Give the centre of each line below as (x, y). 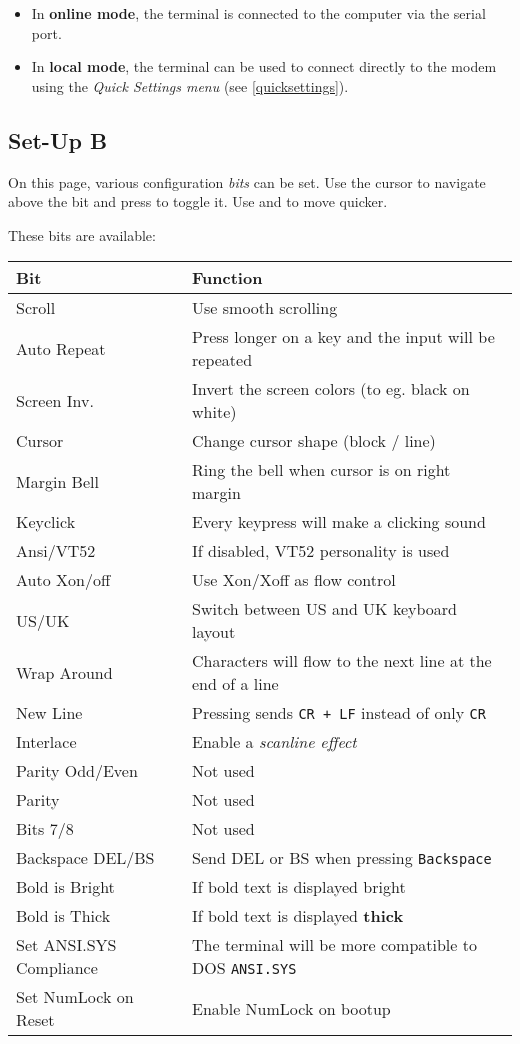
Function (227, 278)
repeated (222, 360)
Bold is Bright (65, 887)
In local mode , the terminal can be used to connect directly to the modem (264, 66)
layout (214, 632)
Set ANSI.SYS (66, 945)
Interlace (46, 742)
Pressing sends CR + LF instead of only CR (339, 713)
